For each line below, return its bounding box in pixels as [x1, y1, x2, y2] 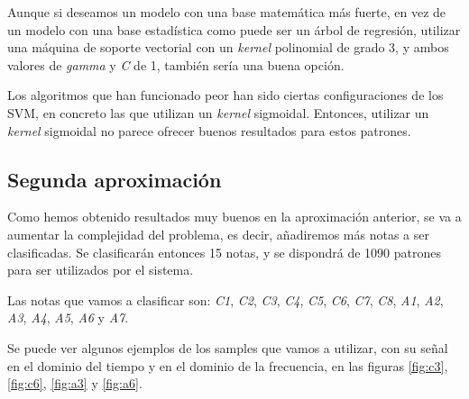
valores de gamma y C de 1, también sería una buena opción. [7, 55, 345, 74]
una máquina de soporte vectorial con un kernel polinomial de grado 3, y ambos [7, 38, 449, 57]
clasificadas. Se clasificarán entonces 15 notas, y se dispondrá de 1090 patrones [7, 242, 441, 261]
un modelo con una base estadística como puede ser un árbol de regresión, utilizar [7, 20, 461, 39]
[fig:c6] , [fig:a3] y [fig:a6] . [7, 374, 143, 393]
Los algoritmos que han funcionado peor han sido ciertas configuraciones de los [7, 86, 444, 104]
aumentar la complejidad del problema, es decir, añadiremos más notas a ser [7, 224, 429, 243]
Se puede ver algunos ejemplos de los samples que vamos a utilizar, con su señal [7, 338, 448, 357]
